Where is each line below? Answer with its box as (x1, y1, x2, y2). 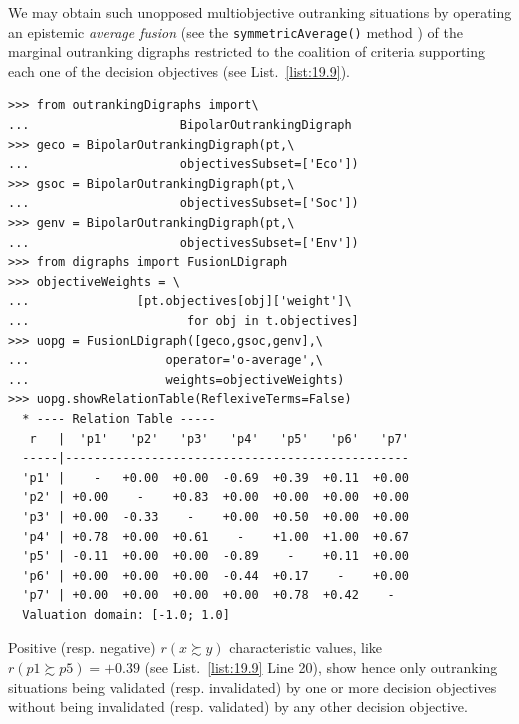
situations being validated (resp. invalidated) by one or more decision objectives (8, 676, 497, 697)
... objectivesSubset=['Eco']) (8, 157, 359, 172)
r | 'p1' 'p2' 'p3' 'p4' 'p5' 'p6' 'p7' (29, 431, 409, 446)
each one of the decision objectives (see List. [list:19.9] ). (8, 60, 351, 81)
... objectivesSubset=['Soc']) (8, 196, 359, 211)
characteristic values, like (229, 637, 383, 658)
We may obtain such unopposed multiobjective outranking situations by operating (8, 2, 512, 22)
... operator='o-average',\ (8, 353, 323, 368)
